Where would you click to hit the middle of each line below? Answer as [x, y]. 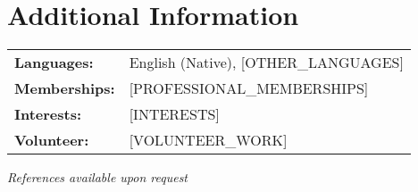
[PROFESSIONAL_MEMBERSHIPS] [249, 88]
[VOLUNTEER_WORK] [208, 140]
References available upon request [98, 177]
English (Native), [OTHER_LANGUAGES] [266, 63]
